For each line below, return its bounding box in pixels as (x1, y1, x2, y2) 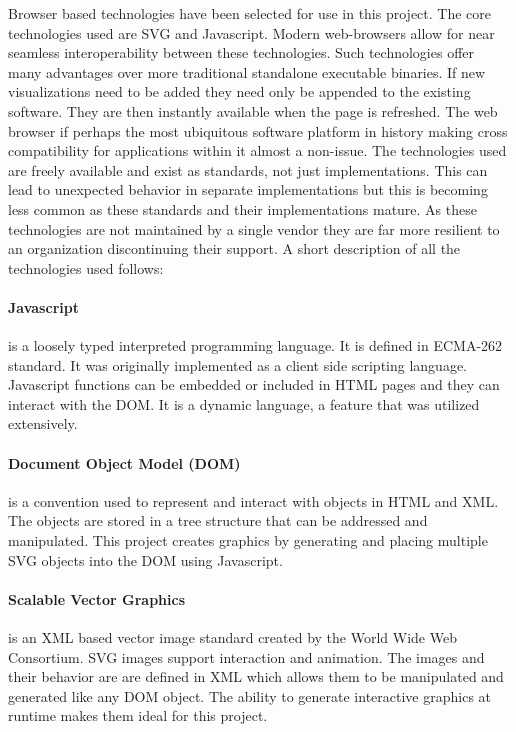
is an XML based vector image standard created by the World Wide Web (8, 627, 457, 648)
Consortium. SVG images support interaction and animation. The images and (8, 646, 485, 667)
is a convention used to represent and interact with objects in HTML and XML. (8, 490, 499, 511)
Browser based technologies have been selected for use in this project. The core (8, 3, 491, 23)
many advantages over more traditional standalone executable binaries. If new (8, 61, 486, 82)
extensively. (8, 413, 78, 434)
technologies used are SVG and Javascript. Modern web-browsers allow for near (8, 22, 495, 43)
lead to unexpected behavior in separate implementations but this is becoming (8, 179, 488, 200)
